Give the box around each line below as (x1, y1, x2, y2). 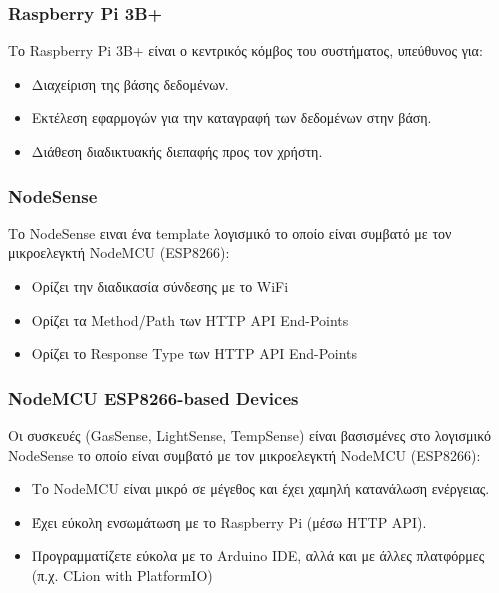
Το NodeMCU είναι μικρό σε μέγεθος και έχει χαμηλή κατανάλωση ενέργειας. (31, 478, 490, 499)
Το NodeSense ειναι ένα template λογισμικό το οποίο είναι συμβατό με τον (8, 222, 452, 243)
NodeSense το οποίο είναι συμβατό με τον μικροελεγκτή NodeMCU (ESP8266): (8, 444, 481, 465)
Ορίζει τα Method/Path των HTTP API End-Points (31, 309, 349, 330)
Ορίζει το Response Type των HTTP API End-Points (31, 343, 358, 364)
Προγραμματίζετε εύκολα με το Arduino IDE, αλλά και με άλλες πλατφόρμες (31, 545, 485, 566)
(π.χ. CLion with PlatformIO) (31, 564, 213, 585)
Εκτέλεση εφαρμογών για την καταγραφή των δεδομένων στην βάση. (31, 107, 432, 128)
